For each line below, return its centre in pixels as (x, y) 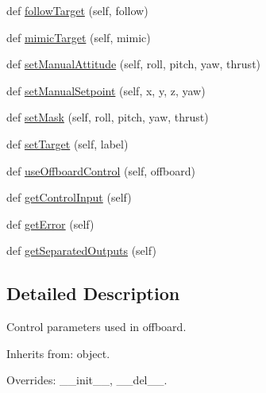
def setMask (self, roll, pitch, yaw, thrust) (108, 117)
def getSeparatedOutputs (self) (81, 250)
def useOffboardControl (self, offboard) (101, 170)
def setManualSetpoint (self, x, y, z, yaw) (106, 90)
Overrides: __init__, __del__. (87, 380)
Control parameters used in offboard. (96, 327)
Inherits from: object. (58, 353)
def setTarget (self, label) (67, 143)
